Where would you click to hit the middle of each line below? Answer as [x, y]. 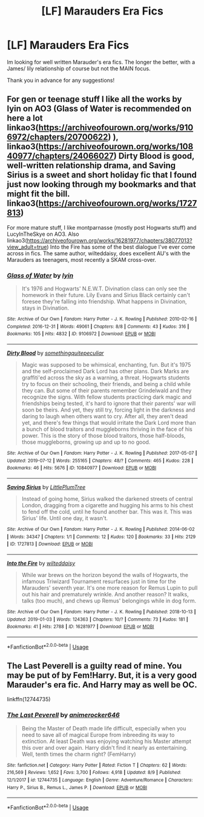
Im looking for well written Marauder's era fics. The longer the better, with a [101, 62]
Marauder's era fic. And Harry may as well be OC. [102, 685]
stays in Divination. [45, 308]
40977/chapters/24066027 [61, 156]
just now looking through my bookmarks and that [101, 185]
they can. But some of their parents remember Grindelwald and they [107, 391]
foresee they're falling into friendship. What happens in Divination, [104, 302]
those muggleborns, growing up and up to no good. [86, 442]
